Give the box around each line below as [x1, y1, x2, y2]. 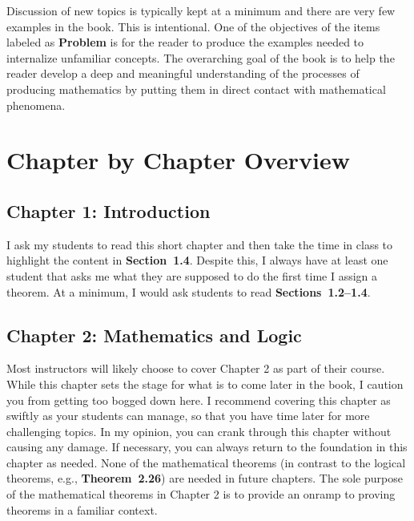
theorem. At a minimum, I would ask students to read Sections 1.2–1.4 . [6, 283, 371, 300]
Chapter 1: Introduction [6, 198, 211, 223]
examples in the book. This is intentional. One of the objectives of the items [6, 18, 380, 34]
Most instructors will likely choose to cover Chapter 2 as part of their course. [6, 360, 385, 377]
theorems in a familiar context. [6, 501, 158, 518]
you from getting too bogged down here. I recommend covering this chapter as [6, 391, 391, 408]
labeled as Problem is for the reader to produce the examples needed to [6, 34, 364, 50]
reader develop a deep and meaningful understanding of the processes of [6, 65, 360, 82]
